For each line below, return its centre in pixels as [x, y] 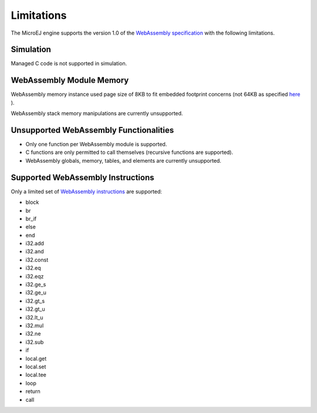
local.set [36, 367]
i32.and [35, 251]
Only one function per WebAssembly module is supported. [96, 145]
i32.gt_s [35, 301]
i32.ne [33, 334]
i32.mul [35, 325]
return [33, 391]
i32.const [37, 260]
